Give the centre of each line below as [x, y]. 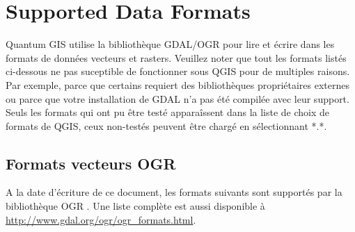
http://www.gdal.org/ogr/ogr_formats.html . [101, 219]
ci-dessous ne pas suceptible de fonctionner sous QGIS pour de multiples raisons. [178, 71]
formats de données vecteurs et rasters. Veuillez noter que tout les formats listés [176, 57]
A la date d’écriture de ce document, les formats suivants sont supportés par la [174, 192]
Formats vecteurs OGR [91, 163]
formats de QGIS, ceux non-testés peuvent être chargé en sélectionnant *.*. [166, 125]
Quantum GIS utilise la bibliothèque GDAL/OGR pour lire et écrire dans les [170, 44]
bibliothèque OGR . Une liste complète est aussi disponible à [135, 206]
